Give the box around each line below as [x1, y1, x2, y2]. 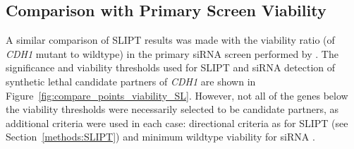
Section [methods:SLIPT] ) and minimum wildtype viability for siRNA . [6, 129, 315, 144]
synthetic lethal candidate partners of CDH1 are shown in [6, 73, 256, 88]
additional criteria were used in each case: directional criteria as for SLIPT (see [6, 115, 348, 130]
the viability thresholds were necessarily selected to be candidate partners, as [6, 102, 339, 117]
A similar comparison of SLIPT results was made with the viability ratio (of [6, 32, 335, 47]
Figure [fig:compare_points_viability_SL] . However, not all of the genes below [6, 88, 348, 102]
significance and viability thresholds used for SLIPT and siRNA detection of [6, 60, 335, 75]
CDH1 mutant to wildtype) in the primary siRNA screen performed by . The [6, 46, 338, 61]
